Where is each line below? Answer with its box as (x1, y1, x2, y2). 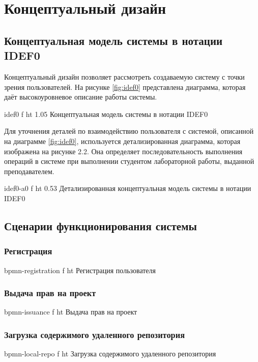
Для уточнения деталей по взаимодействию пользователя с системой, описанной (4, 126, 254, 136)
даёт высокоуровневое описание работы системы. (4, 91, 157, 102)
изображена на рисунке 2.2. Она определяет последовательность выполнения (4, 146, 243, 156)
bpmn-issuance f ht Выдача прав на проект (4, 306, 137, 317)
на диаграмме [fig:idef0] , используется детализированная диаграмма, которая (4, 135, 241, 146)
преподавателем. (4, 165, 54, 176)
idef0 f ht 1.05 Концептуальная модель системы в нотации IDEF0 (4, 108, 208, 119)
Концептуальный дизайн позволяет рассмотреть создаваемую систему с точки (4, 71, 245, 82)
